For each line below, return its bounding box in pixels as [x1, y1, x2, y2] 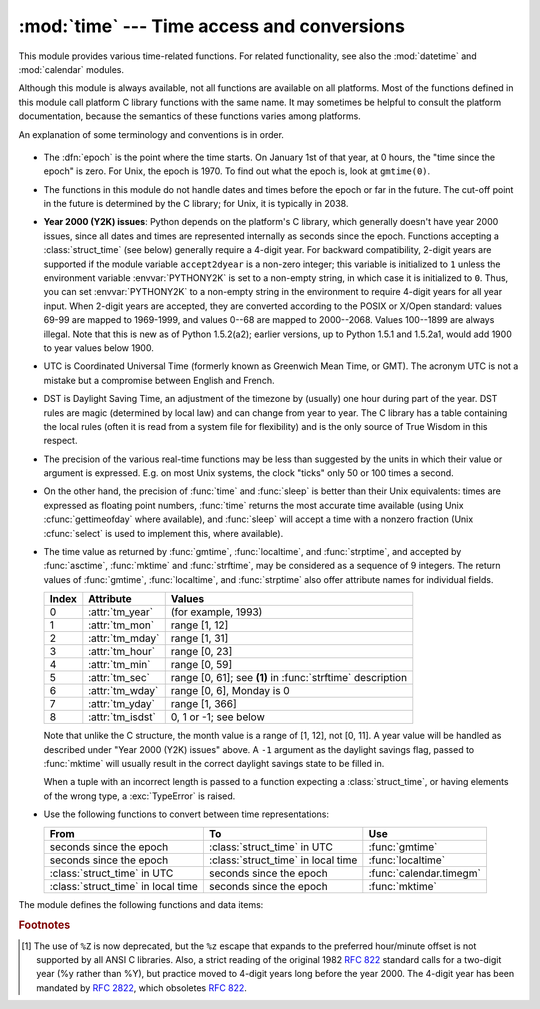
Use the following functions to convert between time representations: [43, 808, 330, 820]
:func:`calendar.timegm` [368, 866, 482, 880]
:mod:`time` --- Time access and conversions [18, 15, 405, 37]
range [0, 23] [170, 645, 233, 659]
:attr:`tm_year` [88, 605, 154, 619]
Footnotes [18, 918, 71, 932]
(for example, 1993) [170, 605, 263, 619]
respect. [43, 435, 78, 447]
